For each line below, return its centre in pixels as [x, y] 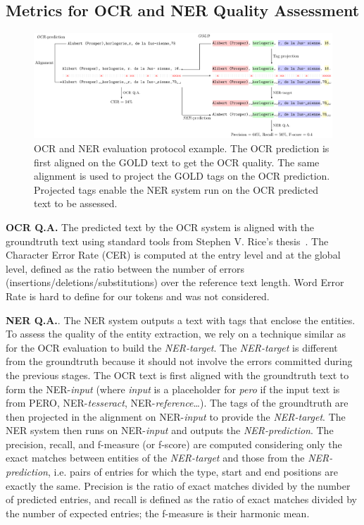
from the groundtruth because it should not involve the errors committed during [179, 361]
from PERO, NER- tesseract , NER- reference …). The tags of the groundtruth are [177, 403]
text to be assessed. [76, 203]
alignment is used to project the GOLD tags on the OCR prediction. [182, 176]
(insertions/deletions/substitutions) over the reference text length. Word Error [175, 282]
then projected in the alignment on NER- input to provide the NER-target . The [176, 416]
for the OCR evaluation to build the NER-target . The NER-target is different [172, 347]
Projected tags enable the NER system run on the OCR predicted [176, 189]
